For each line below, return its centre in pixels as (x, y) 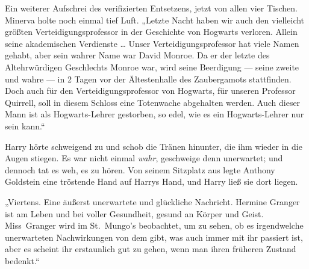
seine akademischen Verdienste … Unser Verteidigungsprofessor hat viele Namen (152, 43)
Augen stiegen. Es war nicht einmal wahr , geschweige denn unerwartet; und (144, 158)
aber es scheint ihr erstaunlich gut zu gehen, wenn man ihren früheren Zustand (151, 249)
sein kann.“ (25, 125)
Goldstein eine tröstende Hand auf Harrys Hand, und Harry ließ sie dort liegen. (151, 181)
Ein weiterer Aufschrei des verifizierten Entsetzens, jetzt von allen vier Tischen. (151, 8)
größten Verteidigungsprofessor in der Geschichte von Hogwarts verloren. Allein (151, 32)
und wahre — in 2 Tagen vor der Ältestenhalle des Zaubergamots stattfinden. (148, 79)
